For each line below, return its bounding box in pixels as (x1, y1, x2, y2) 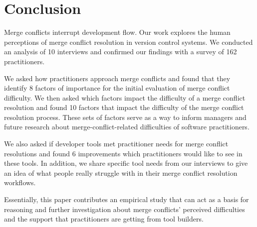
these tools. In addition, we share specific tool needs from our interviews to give (4, 158, 248, 168)
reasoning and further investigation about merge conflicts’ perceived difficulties (4, 204, 245, 214)
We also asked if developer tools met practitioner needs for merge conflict (4, 138, 229, 149)
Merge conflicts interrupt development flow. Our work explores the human (4, 27, 231, 37)
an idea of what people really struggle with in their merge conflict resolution (4, 167, 238, 178)
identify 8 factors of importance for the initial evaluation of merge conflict (4, 83, 230, 93)
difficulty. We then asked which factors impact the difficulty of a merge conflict (4, 92, 246, 103)
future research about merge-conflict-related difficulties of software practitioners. (4, 121, 250, 132)
